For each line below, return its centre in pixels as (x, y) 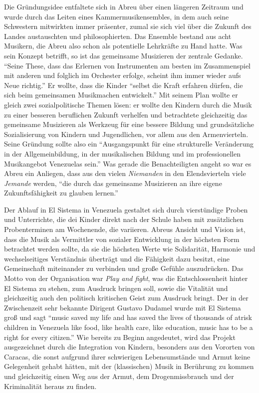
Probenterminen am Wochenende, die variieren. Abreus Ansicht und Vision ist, (125, 229)
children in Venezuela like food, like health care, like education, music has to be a (129, 327)
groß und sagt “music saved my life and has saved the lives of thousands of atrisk (128, 317)
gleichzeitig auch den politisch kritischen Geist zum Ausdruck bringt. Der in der (126, 298)
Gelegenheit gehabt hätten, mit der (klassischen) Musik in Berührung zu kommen (129, 366)
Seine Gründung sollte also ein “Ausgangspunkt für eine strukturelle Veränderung (129, 144)
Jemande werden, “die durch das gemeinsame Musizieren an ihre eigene (113, 183)
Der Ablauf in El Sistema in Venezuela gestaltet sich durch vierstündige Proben (126, 209)
